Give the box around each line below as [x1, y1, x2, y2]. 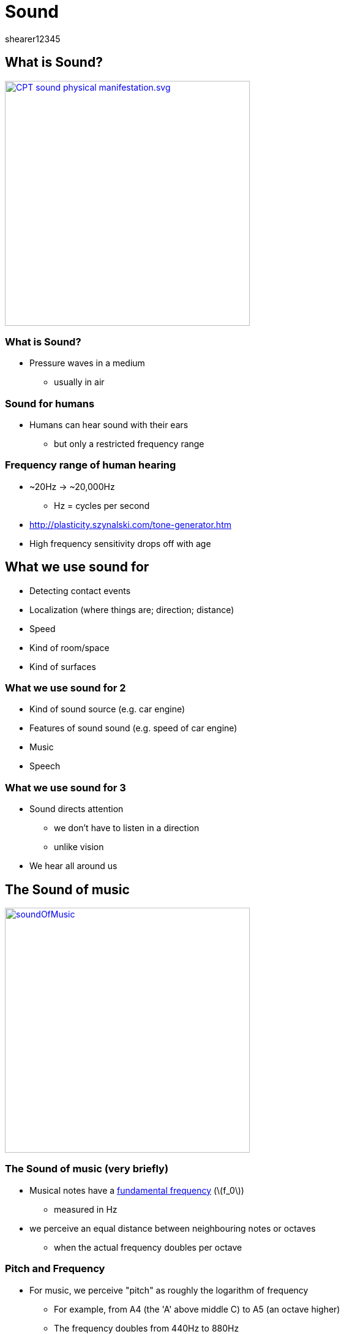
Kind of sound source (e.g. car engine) [29, 704, 185, 715]
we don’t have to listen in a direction [54, 823, 200, 834]
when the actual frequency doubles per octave [54, 1242, 242, 1253]
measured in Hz [54, 1204, 118, 1215]
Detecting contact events [29, 585, 131, 596]
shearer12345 [5, 33, 61, 44]
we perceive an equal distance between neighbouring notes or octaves [29, 1223, 316, 1234]
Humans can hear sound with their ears [29, 420, 189, 431]
